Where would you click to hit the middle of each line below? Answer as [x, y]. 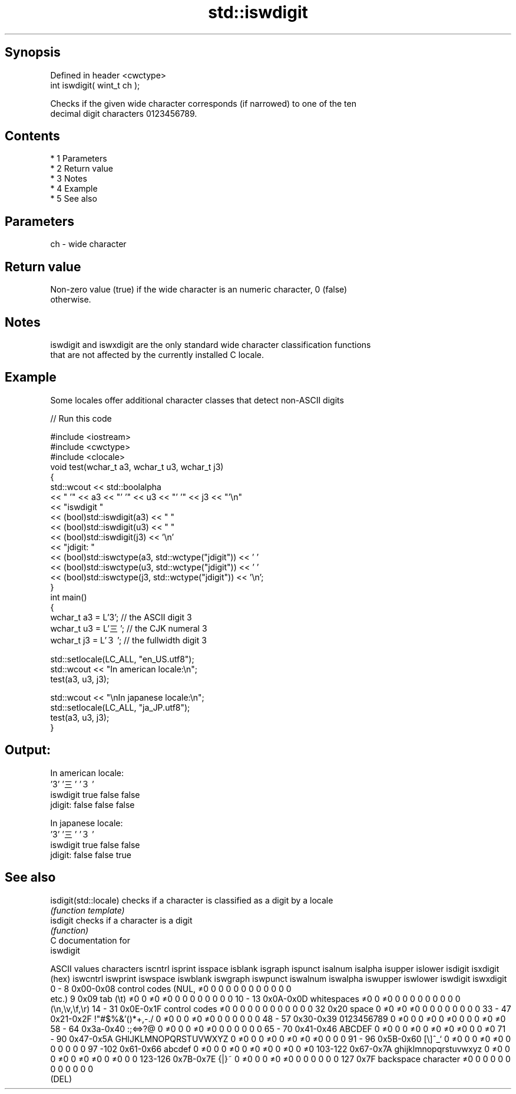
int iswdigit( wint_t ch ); [95, 85]
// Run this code [81, 418]
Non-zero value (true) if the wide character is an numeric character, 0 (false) [199, 290]
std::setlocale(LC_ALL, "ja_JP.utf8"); [120, 707]
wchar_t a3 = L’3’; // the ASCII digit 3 [121, 617]
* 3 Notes [69, 179]
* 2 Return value [82, 169]
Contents [32, 136]
